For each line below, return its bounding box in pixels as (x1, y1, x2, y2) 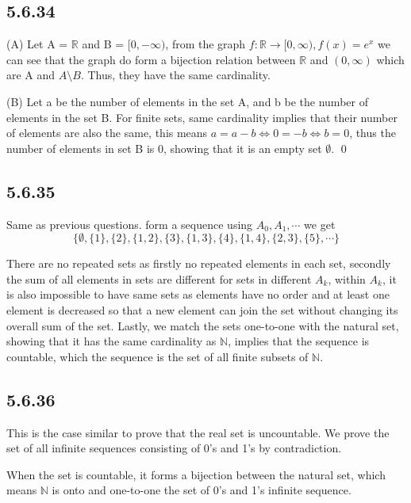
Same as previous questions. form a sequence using (6, 215, 253, 232)
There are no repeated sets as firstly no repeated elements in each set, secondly (6, 255, 391, 272)
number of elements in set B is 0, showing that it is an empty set (6, 139, 322, 156)
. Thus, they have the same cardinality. (80, 67, 271, 83)
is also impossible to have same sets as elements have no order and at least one (6, 286, 390, 303)
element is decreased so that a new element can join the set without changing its (6, 301, 398, 318)
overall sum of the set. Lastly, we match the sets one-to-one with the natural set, (6, 317, 399, 333)
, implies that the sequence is (228, 333, 370, 349)
